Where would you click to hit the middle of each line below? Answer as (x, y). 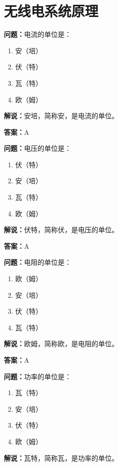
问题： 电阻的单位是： (38, 262)
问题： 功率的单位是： (38, 376)
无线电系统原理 (51, 11)
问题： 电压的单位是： (38, 148)
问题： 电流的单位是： (38, 34)
